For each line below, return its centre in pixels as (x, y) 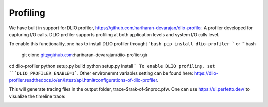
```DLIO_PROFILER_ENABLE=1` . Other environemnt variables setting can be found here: (101, 73)
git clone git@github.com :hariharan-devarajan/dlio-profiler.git (85, 55)
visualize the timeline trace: (37, 96)
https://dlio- (206, 73)
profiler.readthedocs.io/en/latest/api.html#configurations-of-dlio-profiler (83, 80)
